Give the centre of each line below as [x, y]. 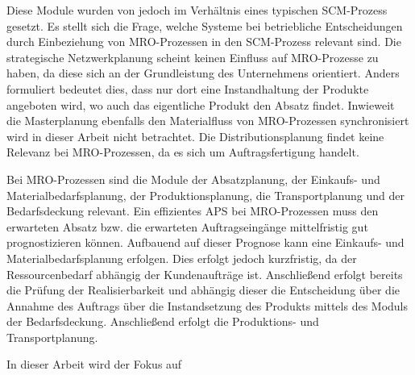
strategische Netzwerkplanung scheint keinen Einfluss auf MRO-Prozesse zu [193, 57]
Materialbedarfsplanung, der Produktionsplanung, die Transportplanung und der [205, 195]
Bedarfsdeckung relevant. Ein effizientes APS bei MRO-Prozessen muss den [193, 211]
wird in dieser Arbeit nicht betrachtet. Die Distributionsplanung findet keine [195, 136]
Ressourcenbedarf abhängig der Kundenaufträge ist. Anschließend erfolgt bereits [205, 274]
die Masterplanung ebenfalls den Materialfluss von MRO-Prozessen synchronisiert [208, 121]
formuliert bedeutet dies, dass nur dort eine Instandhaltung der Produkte [188, 88]
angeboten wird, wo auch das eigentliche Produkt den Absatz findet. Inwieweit [201, 104]
